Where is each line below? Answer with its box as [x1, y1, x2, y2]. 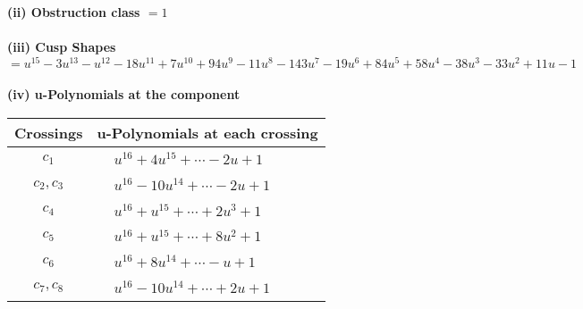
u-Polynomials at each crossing [97, 122, 318, 144]
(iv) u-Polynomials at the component [7, 85, 241, 104]
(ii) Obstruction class [7, 3, 140, 21]
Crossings [14, 122, 83, 144]
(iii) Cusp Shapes [7, 38, 116, 56]
